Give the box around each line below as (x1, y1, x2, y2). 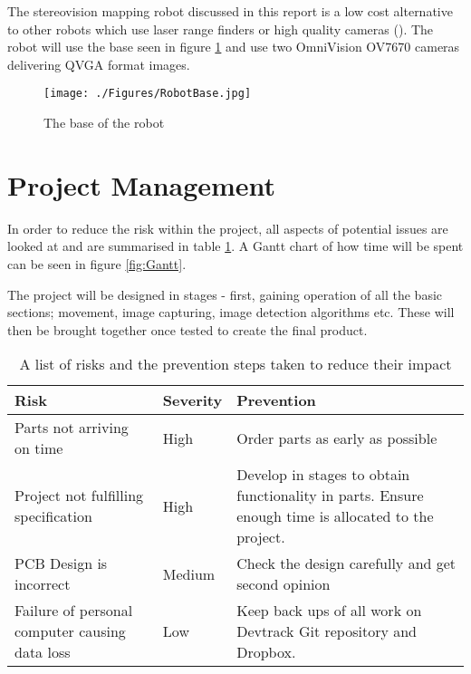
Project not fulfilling (14, 485, 144, 506)
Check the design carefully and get (236, 553, 457, 574)
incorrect (14, 573, 71, 595)
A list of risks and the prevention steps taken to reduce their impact (19, 353, 452, 375)
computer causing (14, 621, 126, 642)
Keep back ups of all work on (236, 600, 422, 621)
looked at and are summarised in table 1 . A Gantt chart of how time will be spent (7, 236, 464, 255)
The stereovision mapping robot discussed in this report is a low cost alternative (7, 2, 453, 20)
